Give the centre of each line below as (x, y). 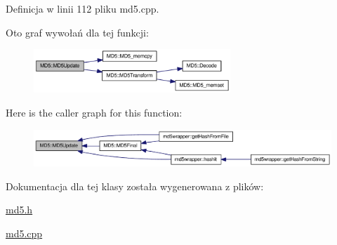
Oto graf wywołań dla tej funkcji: (77, 32)
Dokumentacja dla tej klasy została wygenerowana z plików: (135, 186)
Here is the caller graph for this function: (94, 113)
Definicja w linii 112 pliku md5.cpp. (82, 8)
